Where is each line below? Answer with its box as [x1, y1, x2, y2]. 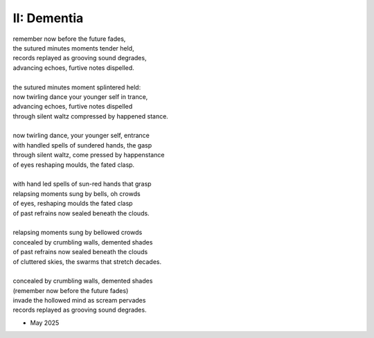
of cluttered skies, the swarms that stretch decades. [12, 257, 162, 266]
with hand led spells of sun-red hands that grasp [12, 180, 152, 188]
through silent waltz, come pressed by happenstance [12, 151, 165, 159]
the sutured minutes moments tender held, [12, 44, 134, 52]
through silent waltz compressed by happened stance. [12, 112, 169, 121]
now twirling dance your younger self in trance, [12, 92, 148, 100]
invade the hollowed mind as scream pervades [12, 296, 146, 305]
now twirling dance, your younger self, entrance [12, 132, 150, 140]
